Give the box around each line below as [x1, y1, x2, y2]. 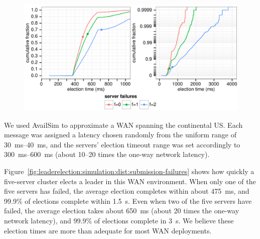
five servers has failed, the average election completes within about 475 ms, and [4, 186, 249, 196]
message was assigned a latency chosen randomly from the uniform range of [4, 129, 236, 140]
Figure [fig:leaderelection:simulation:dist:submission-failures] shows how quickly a [4, 166, 254, 176]
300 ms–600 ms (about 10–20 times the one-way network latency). [4, 149, 210, 160]
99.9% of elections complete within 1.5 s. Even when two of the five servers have [4, 195, 252, 206]
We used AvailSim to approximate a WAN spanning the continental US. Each [4, 119, 243, 130]
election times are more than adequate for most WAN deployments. [4, 225, 212, 235]
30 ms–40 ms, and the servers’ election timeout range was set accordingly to [4, 139, 240, 149]
